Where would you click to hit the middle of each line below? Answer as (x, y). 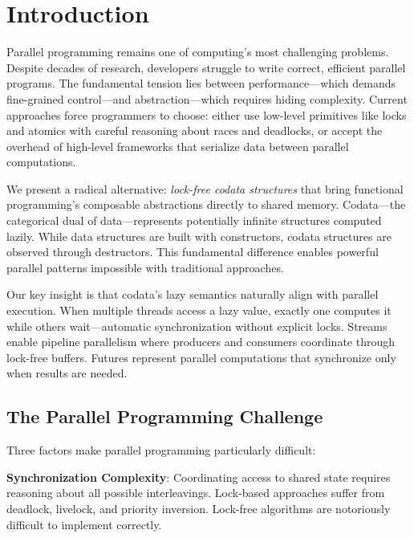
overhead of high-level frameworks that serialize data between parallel (178, 146)
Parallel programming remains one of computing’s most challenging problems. (198, 52)
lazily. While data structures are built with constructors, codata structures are (199, 236)
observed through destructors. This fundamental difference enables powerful (193, 252)
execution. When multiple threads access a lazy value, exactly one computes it (199, 310)
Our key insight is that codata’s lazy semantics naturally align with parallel (193, 294)
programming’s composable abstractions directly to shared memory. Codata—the (206, 204)
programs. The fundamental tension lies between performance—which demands (201, 83)
